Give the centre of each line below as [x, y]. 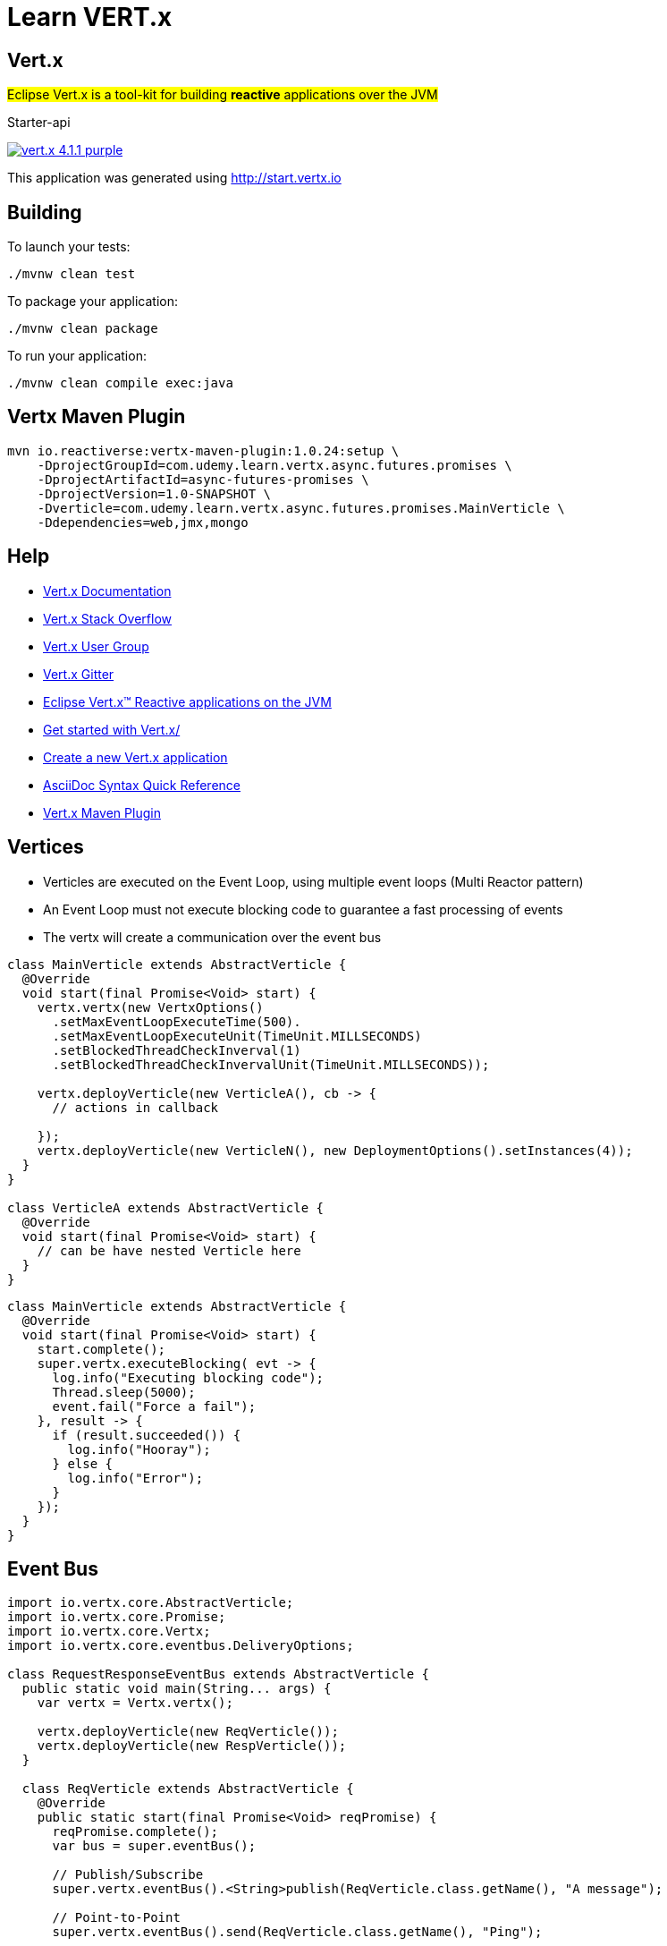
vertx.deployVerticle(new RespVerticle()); [192, 1746]
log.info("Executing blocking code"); [188, 1377]
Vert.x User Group [96, 646]
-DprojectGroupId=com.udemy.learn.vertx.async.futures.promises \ [274, 465]
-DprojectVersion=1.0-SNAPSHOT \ [154, 493]
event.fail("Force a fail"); [154, 1406]
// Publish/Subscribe [128, 1875]
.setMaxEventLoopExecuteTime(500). [177, 1021]
